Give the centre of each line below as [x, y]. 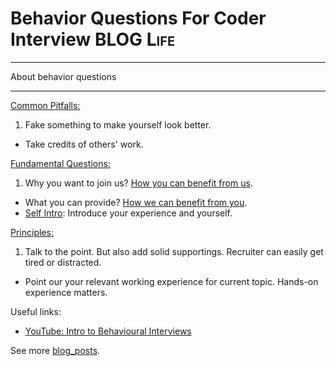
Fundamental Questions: [60, 163]
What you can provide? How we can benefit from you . [136, 202]
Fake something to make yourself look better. [118, 124]
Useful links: [36, 311]
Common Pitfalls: [45, 105]
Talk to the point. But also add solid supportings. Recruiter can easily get [174, 251]
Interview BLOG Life [93, 39]
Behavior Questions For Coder [138, 18]
